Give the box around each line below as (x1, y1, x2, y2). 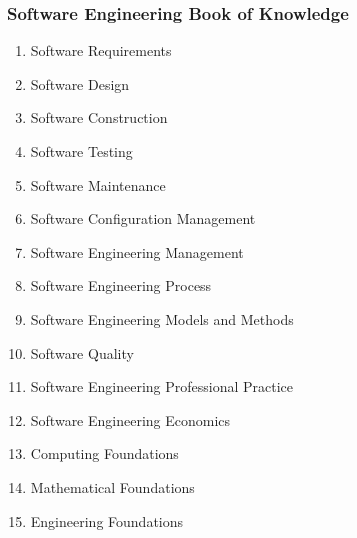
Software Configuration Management (30, 208, 256, 229)
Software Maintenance (30, 174, 166, 195)
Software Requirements (30, 40, 172, 61)
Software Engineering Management (30, 241, 244, 262)
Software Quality (30, 342, 134, 363)
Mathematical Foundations (30, 476, 195, 497)
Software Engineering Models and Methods (30, 308, 294, 329)
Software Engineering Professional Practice (30, 376, 294, 397)
